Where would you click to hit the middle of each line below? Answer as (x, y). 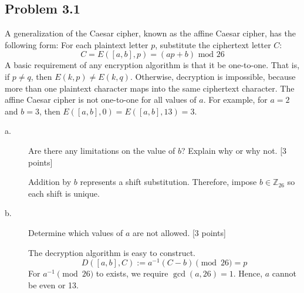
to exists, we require (132, 273)
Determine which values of (76, 232)
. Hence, (248, 273)
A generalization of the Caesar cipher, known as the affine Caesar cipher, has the (150, 33)
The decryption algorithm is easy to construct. (112, 252)
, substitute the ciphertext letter (213, 44)
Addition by (50, 182)
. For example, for (235, 100)
